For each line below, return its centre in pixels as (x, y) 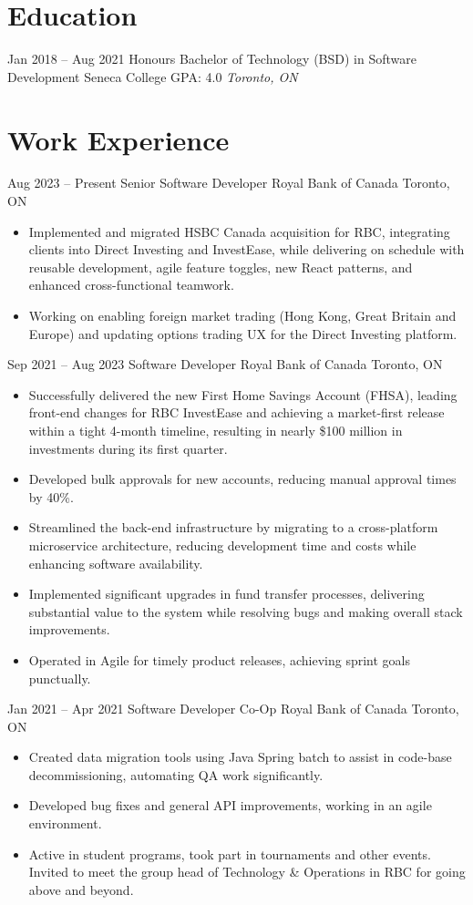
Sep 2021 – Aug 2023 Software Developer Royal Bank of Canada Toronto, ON (225, 364)
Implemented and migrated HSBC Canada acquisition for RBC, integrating (239, 231)
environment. (65, 823)
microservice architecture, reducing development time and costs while (222, 545)
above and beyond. (81, 889)
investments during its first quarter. (128, 448)
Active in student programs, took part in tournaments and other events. (230, 854)
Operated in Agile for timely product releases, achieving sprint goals (219, 659)
